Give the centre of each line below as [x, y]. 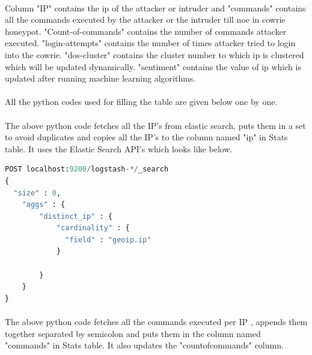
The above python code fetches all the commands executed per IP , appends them [156, 322]
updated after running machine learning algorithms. [100, 78]
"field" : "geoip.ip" [108, 240]
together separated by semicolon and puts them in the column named [133, 333]
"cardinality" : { [93, 228]
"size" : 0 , [37, 193]
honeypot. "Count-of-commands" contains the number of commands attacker [146, 31]
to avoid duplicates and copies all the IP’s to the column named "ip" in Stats [146, 137]
